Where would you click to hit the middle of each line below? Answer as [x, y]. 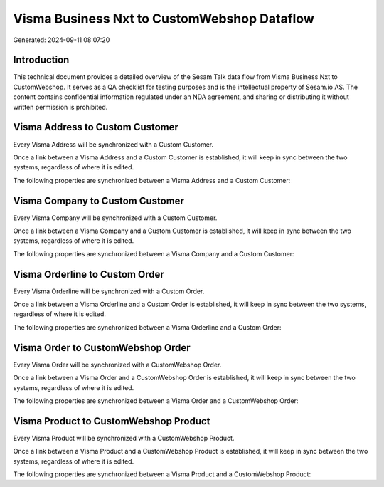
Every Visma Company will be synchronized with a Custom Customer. [115, 218]
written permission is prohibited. [60, 107]
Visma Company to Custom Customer [99, 200]
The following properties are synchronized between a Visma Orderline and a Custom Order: [147, 327]
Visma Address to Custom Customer [96, 127]
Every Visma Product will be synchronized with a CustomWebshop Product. [124, 438]
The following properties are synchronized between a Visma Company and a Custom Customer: [154, 253]
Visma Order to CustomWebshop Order [102, 348]
